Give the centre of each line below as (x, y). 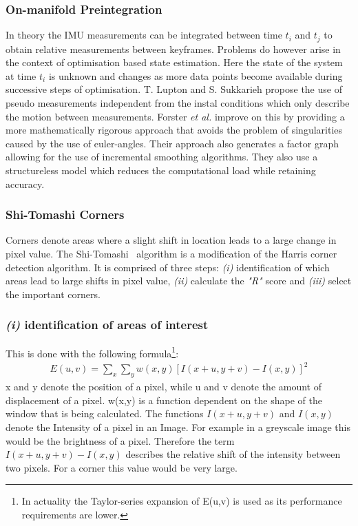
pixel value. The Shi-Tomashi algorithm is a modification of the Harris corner (171, 254)
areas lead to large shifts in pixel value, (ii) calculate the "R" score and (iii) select (179, 281)
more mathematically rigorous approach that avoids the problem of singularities (174, 130)
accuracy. (25, 183)
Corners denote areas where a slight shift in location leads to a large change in (171, 240)
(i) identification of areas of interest (107, 325)
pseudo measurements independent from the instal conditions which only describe (178, 103)
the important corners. (53, 294)
